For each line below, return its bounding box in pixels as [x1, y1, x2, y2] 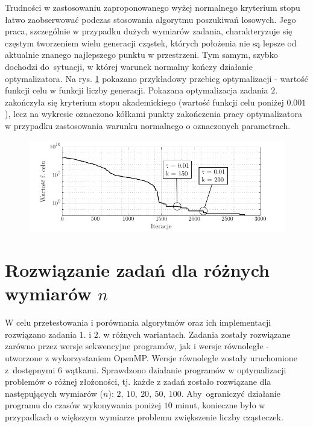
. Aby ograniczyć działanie [181, 387, 280, 399]
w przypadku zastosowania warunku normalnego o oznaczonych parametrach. [5, 119, 291, 131]
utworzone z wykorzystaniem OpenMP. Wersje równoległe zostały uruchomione [5, 351, 297, 364]
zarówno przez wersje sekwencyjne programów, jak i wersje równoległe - [5, 340, 269, 352]
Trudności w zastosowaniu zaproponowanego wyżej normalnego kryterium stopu [5, 1, 300, 13]
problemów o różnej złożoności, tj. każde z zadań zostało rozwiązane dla [5, 375, 271, 388]
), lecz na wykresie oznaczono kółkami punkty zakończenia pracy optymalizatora [5, 107, 302, 120]
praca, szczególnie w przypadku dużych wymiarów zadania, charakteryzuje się [5, 25, 292, 37]
